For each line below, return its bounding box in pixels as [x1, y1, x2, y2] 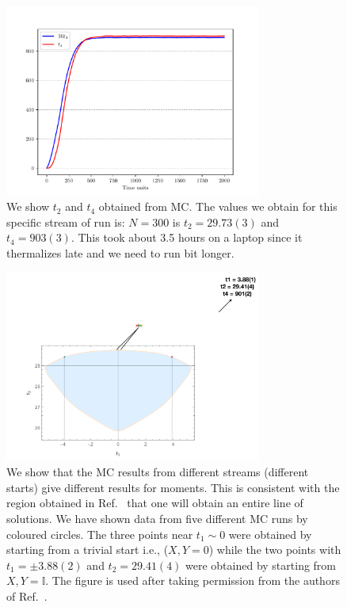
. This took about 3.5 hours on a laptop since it [71, 229, 303, 246]
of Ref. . [6, 588, 48, 604]
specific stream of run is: [6, 213, 125, 230]
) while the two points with [208, 541, 341, 558]
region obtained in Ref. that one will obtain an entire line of [6, 494, 303, 511]
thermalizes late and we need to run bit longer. [6, 244, 235, 261]
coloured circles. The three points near [6, 525, 193, 542]
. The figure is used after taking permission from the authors [45, 572, 340, 589]
